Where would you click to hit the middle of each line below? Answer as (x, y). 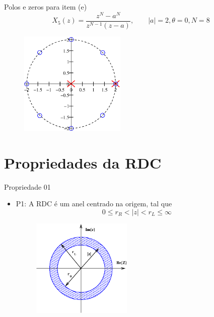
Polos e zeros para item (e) (46, 7)
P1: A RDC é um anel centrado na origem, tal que (94, 204)
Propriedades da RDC (83, 162)
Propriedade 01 (27, 186)
